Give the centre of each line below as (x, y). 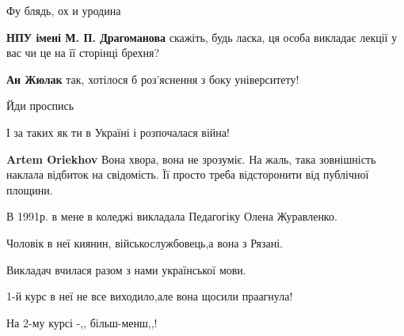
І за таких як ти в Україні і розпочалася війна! (118, 132)
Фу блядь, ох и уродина (64, 10)
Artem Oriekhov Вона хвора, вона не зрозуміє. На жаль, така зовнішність (191, 159)
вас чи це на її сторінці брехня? (83, 53)
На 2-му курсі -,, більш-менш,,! (82, 322)
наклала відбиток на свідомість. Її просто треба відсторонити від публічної (188, 174)
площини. (30, 189)
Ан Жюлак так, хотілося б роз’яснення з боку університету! (153, 79)
